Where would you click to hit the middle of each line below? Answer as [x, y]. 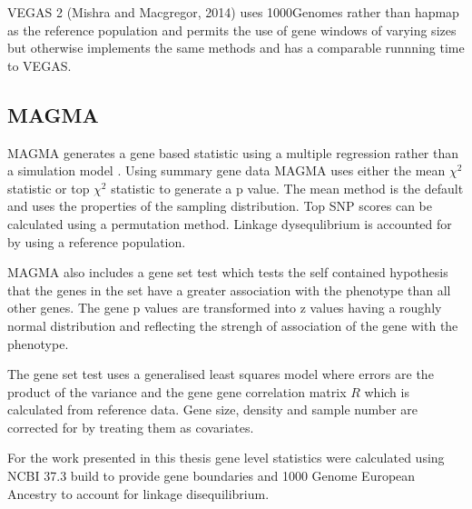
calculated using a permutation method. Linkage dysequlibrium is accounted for [230, 223]
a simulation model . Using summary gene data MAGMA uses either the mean [226, 170]
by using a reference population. [97, 241]
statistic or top [49, 188]
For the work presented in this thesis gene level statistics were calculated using [226, 458]
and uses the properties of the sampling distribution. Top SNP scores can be [220, 206]
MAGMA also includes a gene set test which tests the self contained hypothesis [228, 272]
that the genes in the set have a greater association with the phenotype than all [229, 289]
